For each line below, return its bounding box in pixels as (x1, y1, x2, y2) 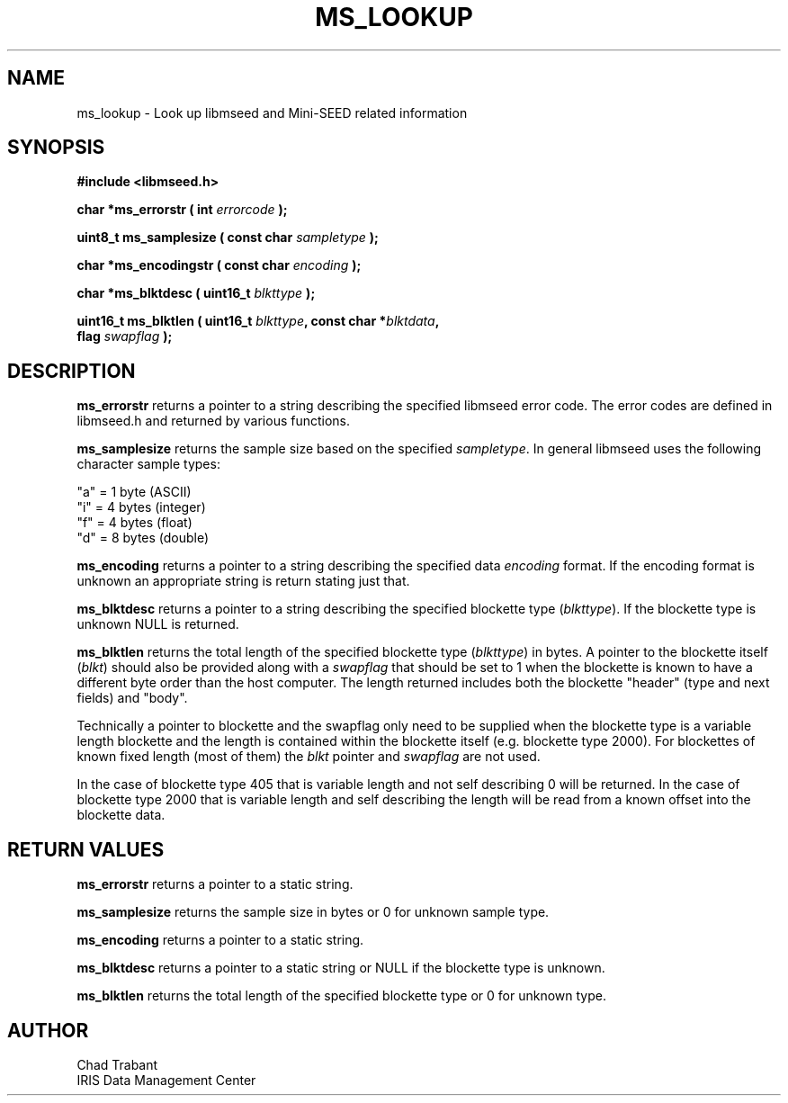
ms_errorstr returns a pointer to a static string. (76, 876, 354, 892)
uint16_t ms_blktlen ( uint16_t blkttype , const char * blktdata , (76, 313, 440, 329)
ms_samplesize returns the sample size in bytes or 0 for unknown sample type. (76, 904, 550, 920)
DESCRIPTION (7, 359, 136, 382)
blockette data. (76, 807, 166, 823)
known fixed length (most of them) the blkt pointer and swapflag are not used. (76, 749, 541, 765)
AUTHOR (7, 1018, 89, 1042)
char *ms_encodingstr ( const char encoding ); (76, 257, 362, 274)
